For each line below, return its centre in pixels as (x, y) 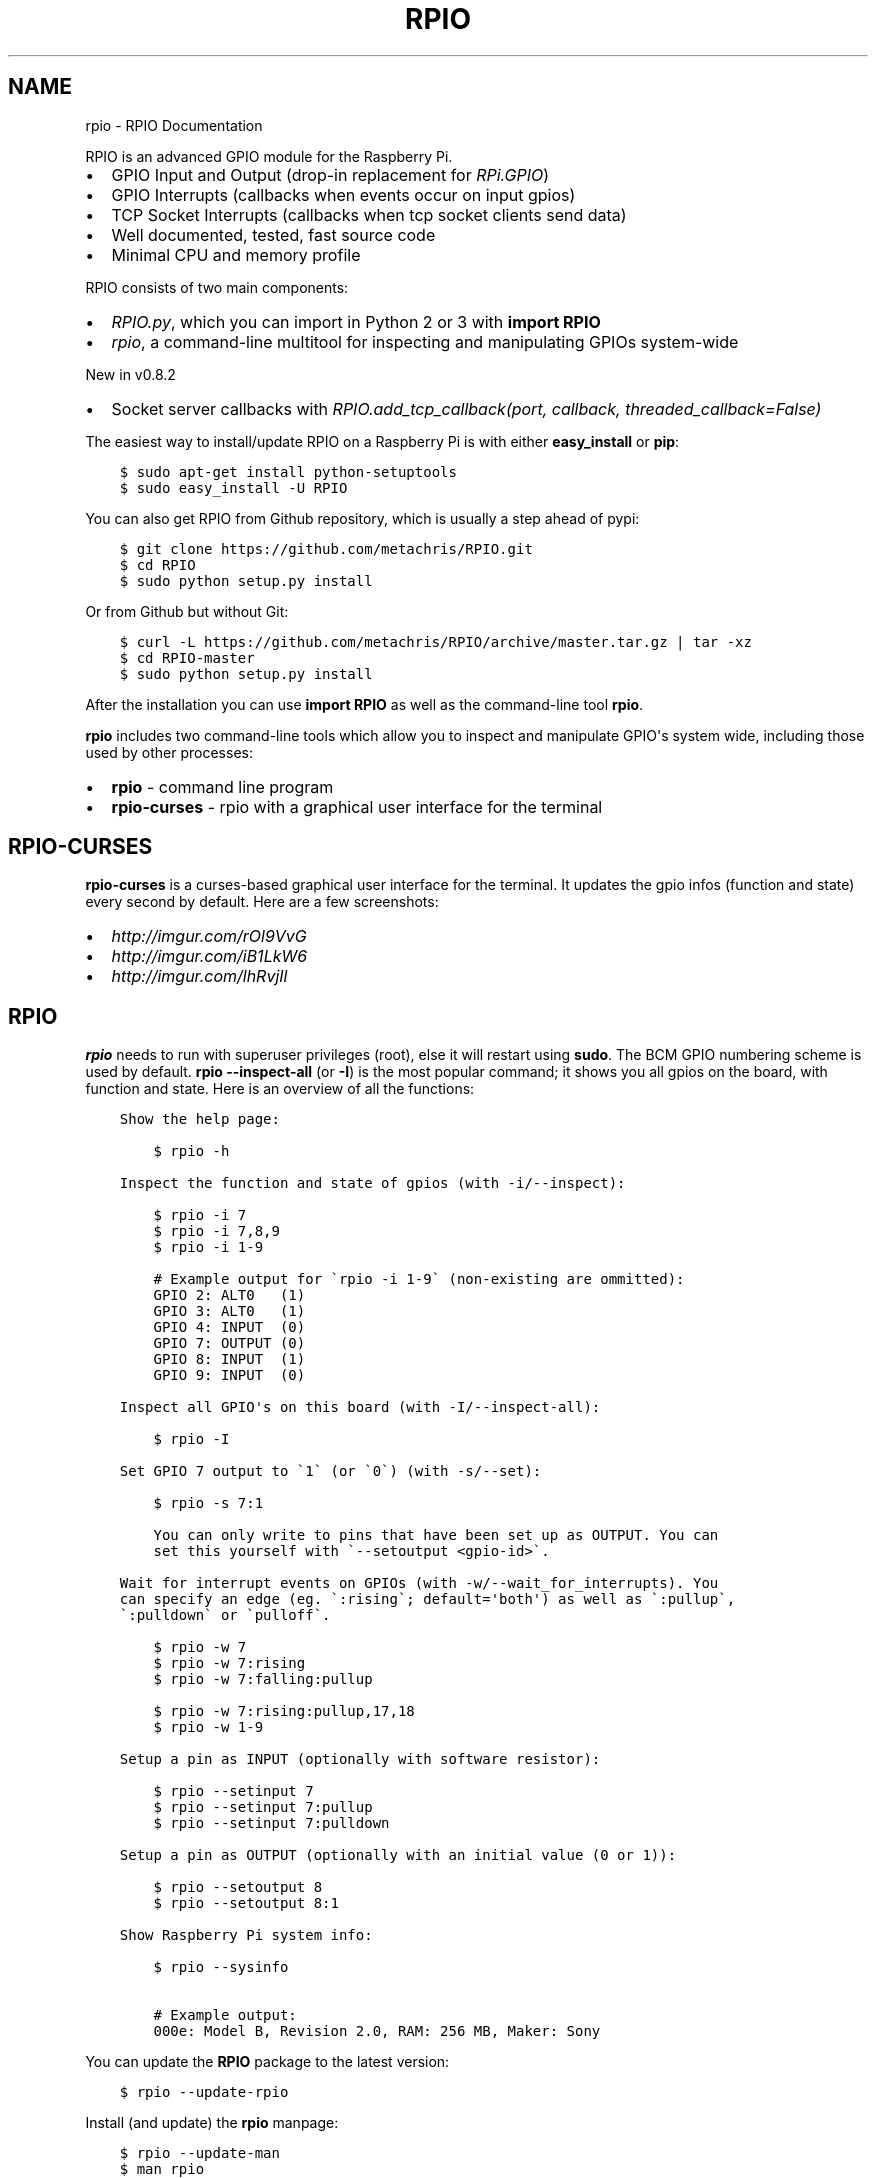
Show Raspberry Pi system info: (246, 1935)
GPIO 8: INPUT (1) (229, 1359)
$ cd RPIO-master (187, 657)
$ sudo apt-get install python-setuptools (288, 471)
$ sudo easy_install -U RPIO (233, 487)
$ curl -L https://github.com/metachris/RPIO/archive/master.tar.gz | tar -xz (435, 641)
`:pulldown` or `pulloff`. (225, 1615)
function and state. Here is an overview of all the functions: (280, 1089)
